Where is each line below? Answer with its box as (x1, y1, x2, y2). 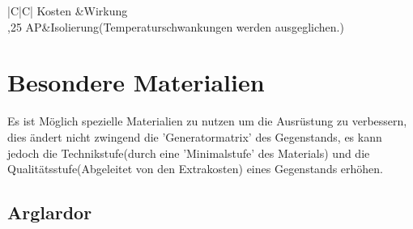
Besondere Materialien (7, 66, 265, 99)
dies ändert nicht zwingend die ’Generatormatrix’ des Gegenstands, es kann (7, 128, 382, 145)
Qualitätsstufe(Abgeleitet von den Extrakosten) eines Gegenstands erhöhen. (7, 160, 384, 177)
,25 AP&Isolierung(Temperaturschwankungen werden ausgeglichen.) (7, 18, 344, 35)
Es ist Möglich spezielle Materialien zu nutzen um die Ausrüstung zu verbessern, (7, 112, 407, 129)
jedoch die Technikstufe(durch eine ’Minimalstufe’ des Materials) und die (7, 144, 370, 161)
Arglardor (7, 200, 92, 225)
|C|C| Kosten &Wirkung (7, 2, 128, 19)
